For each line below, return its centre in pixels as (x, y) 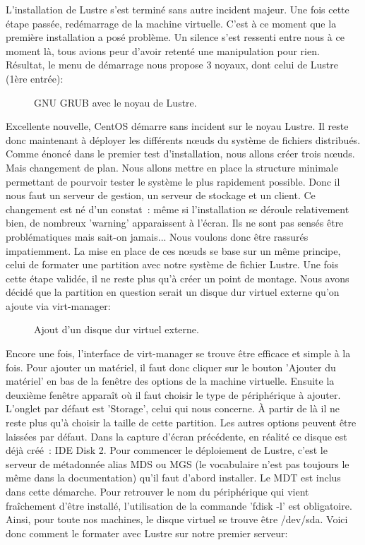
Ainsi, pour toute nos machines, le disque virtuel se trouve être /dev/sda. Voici (177, 519)
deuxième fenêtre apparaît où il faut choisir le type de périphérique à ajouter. (173, 394)
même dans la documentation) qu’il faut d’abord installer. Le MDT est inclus (173, 478)
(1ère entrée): (35, 78)
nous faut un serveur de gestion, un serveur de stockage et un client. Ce (161, 195)
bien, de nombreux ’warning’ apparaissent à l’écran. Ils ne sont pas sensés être (175, 223)
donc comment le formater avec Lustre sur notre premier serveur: (147, 533)
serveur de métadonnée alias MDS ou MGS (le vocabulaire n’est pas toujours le (178, 463)
